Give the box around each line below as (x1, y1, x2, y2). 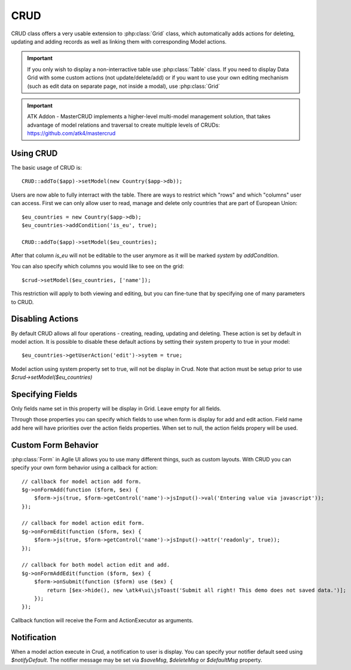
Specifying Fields (11, 389, 78, 399)
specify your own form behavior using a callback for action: (11, 464, 158, 472)
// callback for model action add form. (22, 478, 142, 485)
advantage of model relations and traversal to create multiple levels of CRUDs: (27, 121, 221, 129)
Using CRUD (11, 148, 58, 158)
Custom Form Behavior (11, 440, 99, 450)
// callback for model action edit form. (22, 520, 145, 527)
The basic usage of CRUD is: (11, 164, 82, 171)
